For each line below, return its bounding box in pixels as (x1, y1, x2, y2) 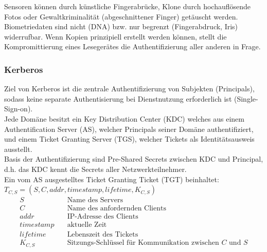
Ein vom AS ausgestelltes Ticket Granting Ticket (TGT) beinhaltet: (4, 173, 219, 184)
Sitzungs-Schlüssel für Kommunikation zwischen (67, 239, 219, 247)
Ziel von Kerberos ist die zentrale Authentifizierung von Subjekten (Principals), (4, 83, 255, 94)
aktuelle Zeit (67, 221, 107, 229)
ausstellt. (4, 143, 32, 154)
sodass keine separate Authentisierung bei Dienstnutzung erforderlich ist (4, 93, 232, 104)
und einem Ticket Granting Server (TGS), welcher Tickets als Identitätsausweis (4, 133, 255, 144)
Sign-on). (4, 103, 33, 114)
